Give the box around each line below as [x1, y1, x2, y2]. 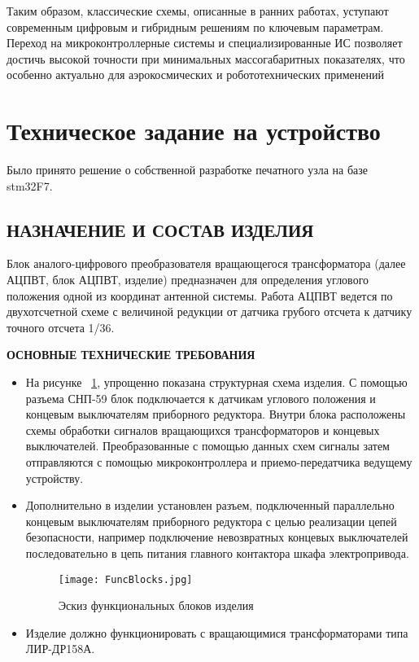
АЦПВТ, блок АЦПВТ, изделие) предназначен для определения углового [7, 271, 369, 288]
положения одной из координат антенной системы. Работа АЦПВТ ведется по [7, 287, 393, 304]
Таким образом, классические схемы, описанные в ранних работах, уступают [7, 2, 389, 19]
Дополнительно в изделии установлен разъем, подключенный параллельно [25, 497, 395, 514]
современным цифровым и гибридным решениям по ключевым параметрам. [7, 18, 384, 35]
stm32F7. [7, 177, 53, 194]
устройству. [25, 469, 84, 486]
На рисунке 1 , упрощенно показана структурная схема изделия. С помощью [25, 374, 408, 391]
